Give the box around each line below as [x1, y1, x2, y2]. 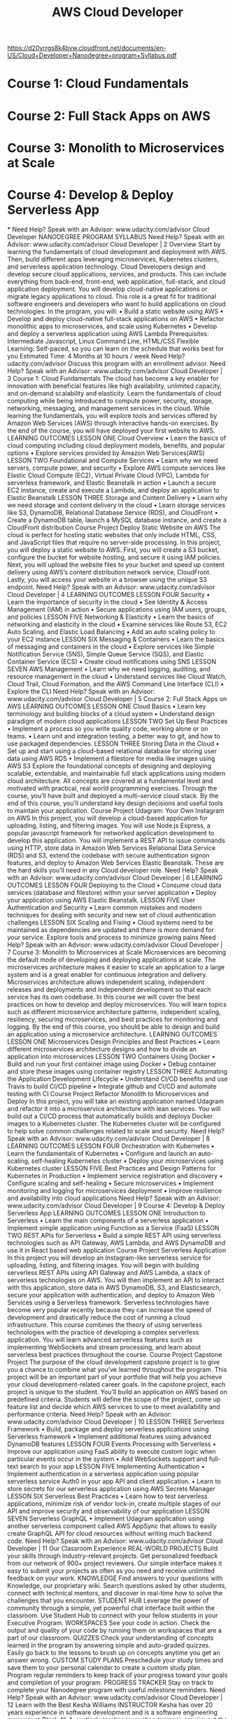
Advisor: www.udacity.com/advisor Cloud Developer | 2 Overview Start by [7, 240, 222, 248]
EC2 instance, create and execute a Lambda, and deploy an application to [7, 485, 220, 494]
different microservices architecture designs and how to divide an [7, 1044, 197, 1053]
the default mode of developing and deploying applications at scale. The [7, 955, 216, 964]
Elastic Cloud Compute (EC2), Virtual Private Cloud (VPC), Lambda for [7, 471, 210, 479]
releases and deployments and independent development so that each [7, 985, 211, 993]
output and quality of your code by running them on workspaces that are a [7, 1626, 222, 1634]
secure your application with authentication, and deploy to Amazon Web [7, 1290, 215, 1299]
